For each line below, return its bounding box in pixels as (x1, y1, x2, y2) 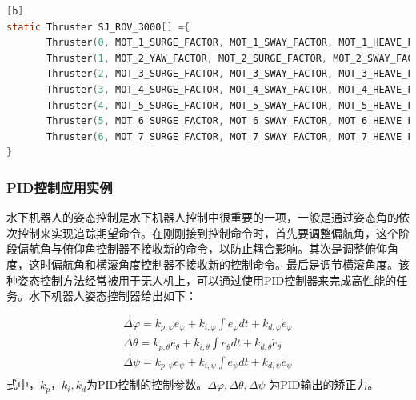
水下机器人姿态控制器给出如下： (28, 287, 197, 304)
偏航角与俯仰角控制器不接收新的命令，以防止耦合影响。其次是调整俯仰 (17, 240, 387, 257)
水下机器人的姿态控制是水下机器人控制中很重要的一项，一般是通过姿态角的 (6, 209, 398, 226)
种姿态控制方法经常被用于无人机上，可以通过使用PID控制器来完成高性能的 (6, 271, 397, 288)
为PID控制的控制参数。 (86, 376, 208, 393)
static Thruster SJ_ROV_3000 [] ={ (6, 21, 190, 33)
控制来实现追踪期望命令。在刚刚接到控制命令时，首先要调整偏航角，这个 (17, 224, 398, 241)
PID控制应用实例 (6, 177, 113, 197)
